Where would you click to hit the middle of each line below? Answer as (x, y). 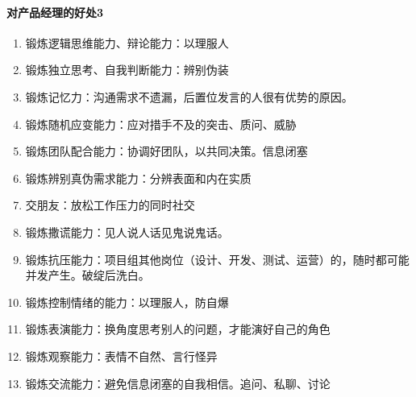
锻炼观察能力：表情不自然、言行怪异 (121, 356)
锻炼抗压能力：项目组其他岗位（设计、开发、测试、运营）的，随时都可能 (217, 259)
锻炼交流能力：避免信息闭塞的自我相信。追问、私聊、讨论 (178, 383)
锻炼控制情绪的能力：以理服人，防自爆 (127, 302)
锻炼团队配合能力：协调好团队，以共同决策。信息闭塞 (166, 151)
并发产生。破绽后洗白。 (87, 275)
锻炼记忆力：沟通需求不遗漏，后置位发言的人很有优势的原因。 (189, 96)
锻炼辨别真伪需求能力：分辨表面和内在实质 (138, 178)
